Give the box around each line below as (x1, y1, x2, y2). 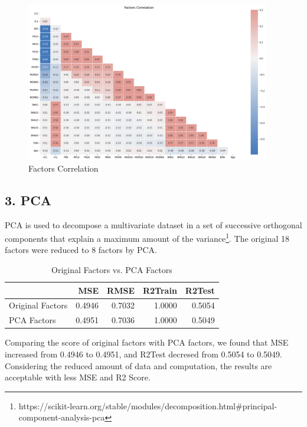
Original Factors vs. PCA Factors (51, 263, 172, 275)
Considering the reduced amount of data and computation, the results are (5, 359, 272, 372)
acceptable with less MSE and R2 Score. (5, 371, 151, 383)
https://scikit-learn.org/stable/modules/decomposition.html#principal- (18, 399, 277, 412)
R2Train (142, 284, 177, 296)
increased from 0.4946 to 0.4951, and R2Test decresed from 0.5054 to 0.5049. (5, 347, 282, 360)
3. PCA (5, 190, 52, 209)
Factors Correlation (28, 162, 99, 174)
